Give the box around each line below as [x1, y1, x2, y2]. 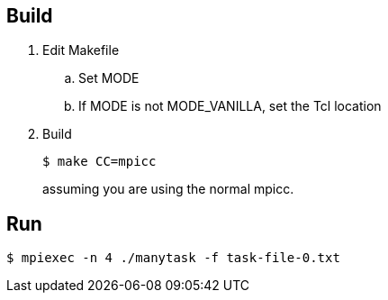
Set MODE [78, 70, 140, 86]
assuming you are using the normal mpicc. [42, 181, 294, 197]
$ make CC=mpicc [42, 154, 157, 169]
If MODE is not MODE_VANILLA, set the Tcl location [78, 98, 382, 114]
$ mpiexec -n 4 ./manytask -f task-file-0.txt [6, 250, 340, 266]
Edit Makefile [42, 42, 120, 59]
